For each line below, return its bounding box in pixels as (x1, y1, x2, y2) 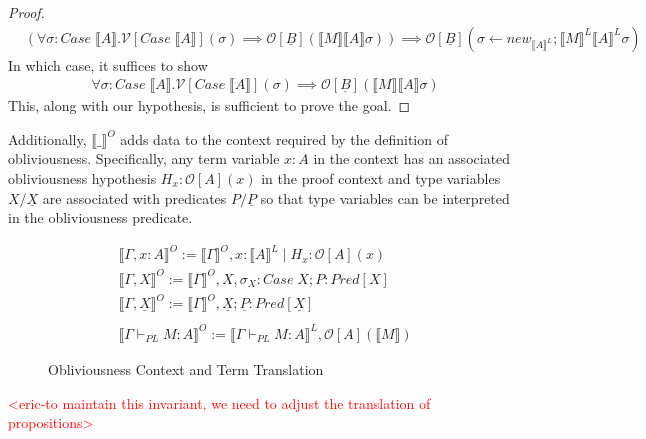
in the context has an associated (313, 148, 511, 169)
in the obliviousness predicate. (8, 207, 193, 228)
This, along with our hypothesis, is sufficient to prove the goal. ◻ (8, 95, 411, 116)
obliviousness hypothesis (8, 168, 157, 189)
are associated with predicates (42, 187, 227, 208)
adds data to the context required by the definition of (120, 128, 448, 149)
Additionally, (8, 128, 87, 149)
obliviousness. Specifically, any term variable (8, 148, 280, 169)
